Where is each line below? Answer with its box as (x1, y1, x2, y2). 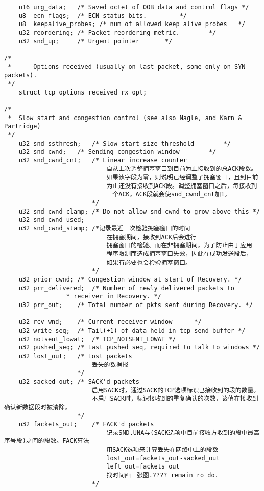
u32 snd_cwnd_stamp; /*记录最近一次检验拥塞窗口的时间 (18, 225, 190, 232)
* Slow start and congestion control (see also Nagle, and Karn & (8, 114, 242, 122)
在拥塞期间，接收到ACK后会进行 (106, 233, 197, 241)
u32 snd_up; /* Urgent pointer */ (18, 37, 173, 45)
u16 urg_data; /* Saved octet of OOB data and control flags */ (18, 4, 249, 11)
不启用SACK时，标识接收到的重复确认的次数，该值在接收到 (91, 395, 258, 403)
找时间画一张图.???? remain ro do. (106, 472, 219, 479)
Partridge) (4, 123, 41, 130)
